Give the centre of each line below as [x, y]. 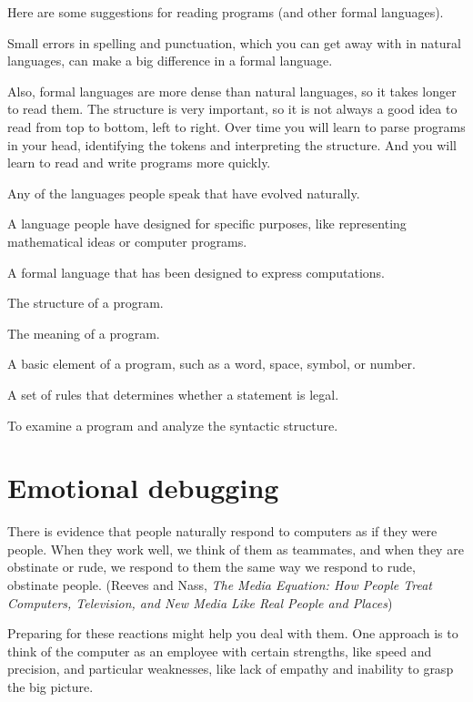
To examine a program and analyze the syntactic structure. [173, 425]
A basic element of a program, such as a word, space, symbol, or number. [211, 364]
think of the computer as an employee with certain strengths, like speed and [220, 651]
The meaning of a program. [84, 333]
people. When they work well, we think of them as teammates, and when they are [236, 549]
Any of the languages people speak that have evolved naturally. [184, 193]
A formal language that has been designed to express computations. [196, 272]
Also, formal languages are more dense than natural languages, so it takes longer [232, 91]
